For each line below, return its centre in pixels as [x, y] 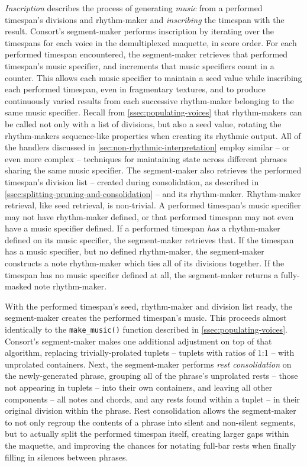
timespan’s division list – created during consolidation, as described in [132, 181]
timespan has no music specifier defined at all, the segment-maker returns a [142, 274]
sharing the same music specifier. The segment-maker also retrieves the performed [153, 170]
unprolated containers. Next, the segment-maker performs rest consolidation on [148, 364]
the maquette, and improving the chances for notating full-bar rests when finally [151, 445]
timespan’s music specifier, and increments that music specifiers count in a [140, 65]
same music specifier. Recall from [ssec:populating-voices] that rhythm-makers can [153, 112]
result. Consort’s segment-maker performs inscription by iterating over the [139, 31]
